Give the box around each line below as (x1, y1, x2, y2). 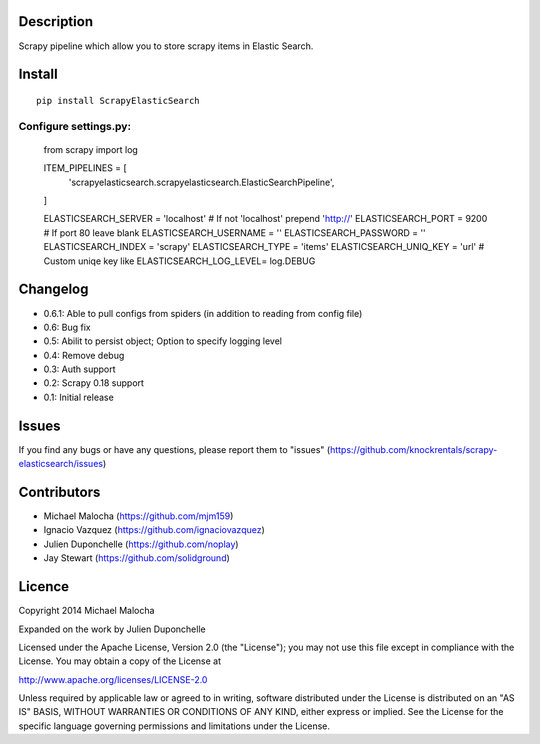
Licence (18, 578, 70, 595)
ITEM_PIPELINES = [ (43, 162, 127, 174)
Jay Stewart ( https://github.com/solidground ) (43, 552, 230, 564)
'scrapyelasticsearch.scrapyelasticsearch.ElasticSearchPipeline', (68, 176, 335, 188)
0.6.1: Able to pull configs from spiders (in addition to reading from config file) (43, 307, 363, 319)
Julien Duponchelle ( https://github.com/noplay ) (43, 538, 239, 550)
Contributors (18, 483, 101, 500)
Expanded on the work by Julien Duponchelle (18, 623, 206, 635)
